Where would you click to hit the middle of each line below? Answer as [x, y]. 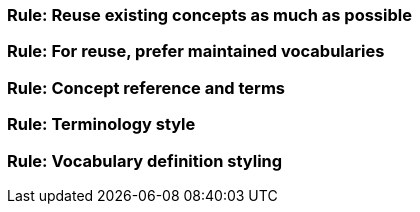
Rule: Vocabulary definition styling [145, 160]
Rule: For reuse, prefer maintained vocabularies [196, 51]
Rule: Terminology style [101, 124]
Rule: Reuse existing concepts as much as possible [209, 15]
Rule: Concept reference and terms [146, 87]
